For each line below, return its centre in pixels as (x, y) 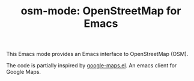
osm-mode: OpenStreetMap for (101, 11)
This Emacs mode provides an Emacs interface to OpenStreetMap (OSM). (97, 54)
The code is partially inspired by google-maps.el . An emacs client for (92, 66)
